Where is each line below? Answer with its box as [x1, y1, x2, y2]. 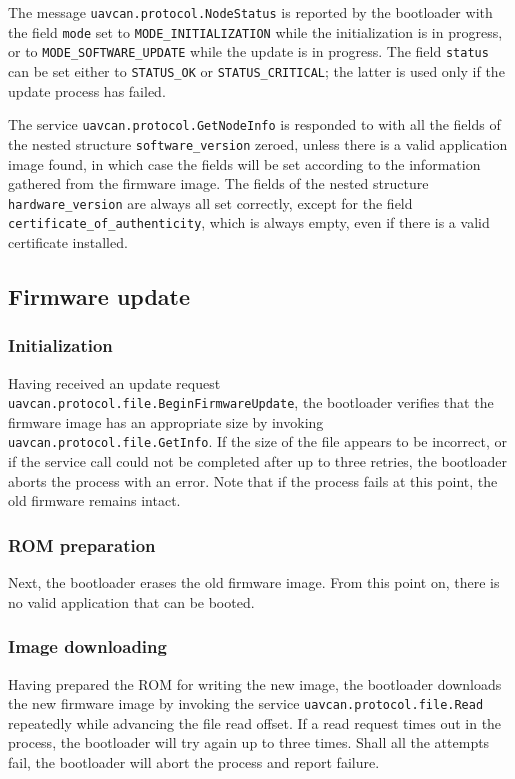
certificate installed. [8, 232, 128, 253]
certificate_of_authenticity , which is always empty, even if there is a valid [8, 212, 490, 233]
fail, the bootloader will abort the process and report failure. [8, 751, 380, 772]
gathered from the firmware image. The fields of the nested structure [8, 173, 429, 194]
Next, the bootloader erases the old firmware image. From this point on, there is [8, 572, 500, 593]
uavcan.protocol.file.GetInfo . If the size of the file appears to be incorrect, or [8, 431, 508, 452]
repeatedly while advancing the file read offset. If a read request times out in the [8, 712, 502, 733]
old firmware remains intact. [8, 490, 181, 511]
